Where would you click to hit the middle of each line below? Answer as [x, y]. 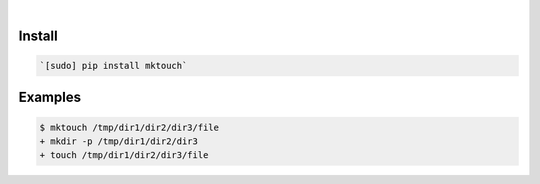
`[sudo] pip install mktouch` [113, 65]
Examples [50, 97]
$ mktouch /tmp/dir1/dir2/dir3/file [129, 127]
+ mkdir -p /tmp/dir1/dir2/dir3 [119, 141]
